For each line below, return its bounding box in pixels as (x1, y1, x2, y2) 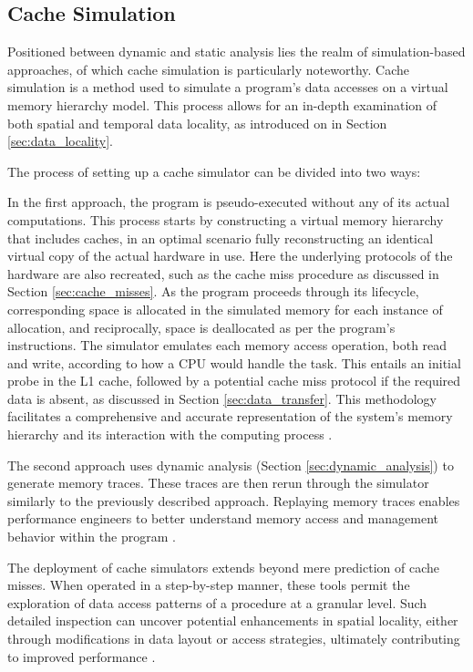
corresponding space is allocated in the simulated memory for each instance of (7, 299, 443, 318)
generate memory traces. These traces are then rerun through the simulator (7, 473, 429, 492)
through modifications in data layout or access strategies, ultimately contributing (7, 629, 460, 648)
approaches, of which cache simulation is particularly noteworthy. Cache (7, 59, 409, 78)
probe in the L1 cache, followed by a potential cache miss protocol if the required (7, 371, 461, 390)
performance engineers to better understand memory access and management (7, 509, 439, 528)
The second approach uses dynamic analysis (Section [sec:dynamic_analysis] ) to (7, 455, 454, 474)
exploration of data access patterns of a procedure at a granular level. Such (7, 593, 427, 612)
